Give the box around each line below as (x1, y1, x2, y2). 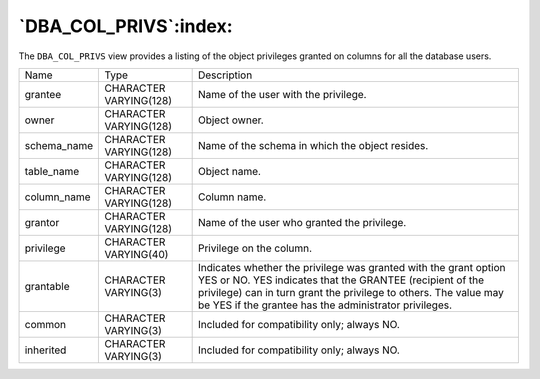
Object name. (197, 164, 262, 178)
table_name (24, 164, 80, 178)
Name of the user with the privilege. (197, 87, 367, 101)
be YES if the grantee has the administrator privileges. (197, 298, 453, 312)
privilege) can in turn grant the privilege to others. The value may (197, 285, 505, 299)
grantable (24, 279, 70, 293)
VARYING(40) (104, 247, 169, 261)
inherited (24, 343, 67, 357)
